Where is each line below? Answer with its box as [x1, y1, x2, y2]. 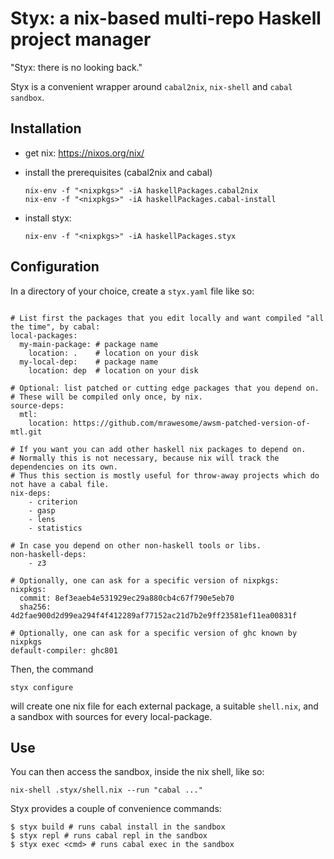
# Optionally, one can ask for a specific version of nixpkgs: [10, 575, 280, 586]
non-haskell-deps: [10, 549, 87, 559]
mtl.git [10, 427, 43, 437]
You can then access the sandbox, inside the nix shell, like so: [10, 766, 265, 778]
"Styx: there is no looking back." [10, 61, 143, 73]
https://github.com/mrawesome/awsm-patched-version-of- [73, 418, 311, 428]
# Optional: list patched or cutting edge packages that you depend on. [10, 383, 320, 393]
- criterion [28, 497, 78, 507]
